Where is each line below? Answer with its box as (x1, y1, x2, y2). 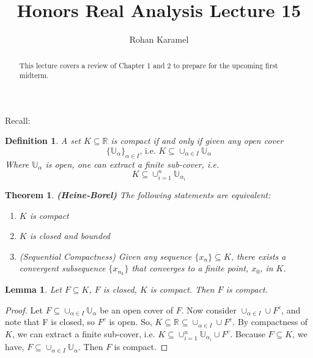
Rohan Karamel (129, 33, 189, 46)
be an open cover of (100, 303, 173, 316)
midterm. (19, 70, 49, 81)
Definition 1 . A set (5, 134, 81, 147)
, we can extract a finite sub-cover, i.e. (12, 328, 155, 340)
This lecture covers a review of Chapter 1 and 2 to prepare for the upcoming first (19, 60, 278, 70)
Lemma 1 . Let (5, 283, 62, 296)
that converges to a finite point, (131, 262, 249, 274)
